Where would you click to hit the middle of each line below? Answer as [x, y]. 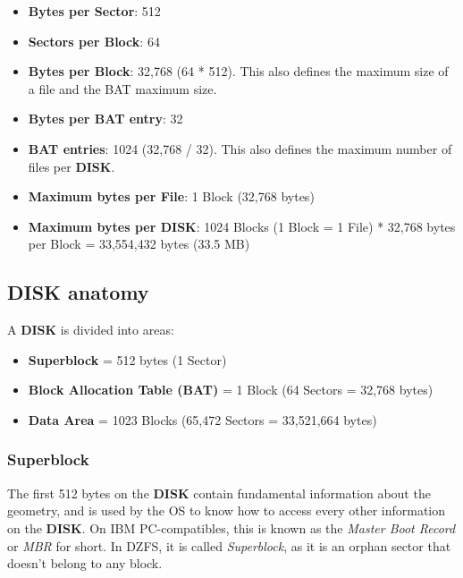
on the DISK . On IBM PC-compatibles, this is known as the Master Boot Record [231, 527]
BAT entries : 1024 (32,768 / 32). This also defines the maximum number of [240, 148]
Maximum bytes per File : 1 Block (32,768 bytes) [171, 196]
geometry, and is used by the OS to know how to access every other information [227, 510]
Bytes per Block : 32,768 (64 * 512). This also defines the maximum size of [238, 71]
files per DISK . [72, 166]
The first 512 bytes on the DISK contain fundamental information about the [219, 493]
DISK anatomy [78, 292]
